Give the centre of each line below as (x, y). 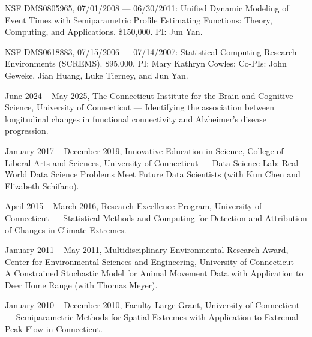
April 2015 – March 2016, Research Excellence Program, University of (133, 206)
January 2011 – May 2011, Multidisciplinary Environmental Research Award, (147, 250)
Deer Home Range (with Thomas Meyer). (81, 285)
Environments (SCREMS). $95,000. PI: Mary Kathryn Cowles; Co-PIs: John (146, 63)
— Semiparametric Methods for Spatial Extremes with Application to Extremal (152, 317)
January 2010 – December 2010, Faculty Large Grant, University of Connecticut (152, 305)
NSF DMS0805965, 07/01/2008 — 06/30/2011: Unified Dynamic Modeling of (147, 8)
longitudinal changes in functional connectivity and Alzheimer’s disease (136, 118)
